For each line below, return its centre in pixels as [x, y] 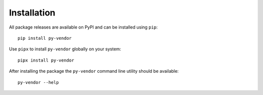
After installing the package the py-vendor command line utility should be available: [94, 71]
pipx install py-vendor [46, 60]
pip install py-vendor [45, 38]
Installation [32, 13]
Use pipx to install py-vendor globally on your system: [65, 49]
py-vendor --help [38, 82]
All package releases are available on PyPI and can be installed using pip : [83, 27]
